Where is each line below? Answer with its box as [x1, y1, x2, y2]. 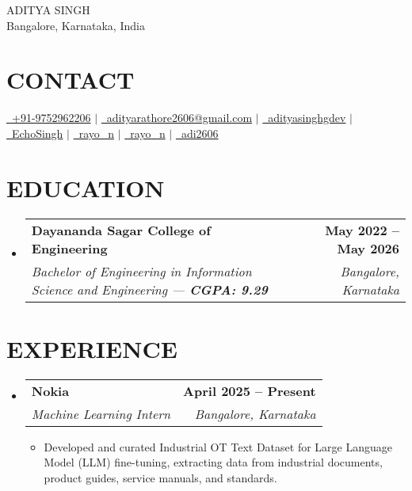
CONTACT [6, 63, 135, 96]
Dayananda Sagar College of [31, 220, 211, 239]
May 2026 [337, 238, 399, 257]
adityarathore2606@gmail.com [106, 109, 253, 126]
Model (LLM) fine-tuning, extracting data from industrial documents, [44, 454, 383, 470]
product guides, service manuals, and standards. [44, 469, 277, 485]
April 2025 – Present [183, 381, 316, 400]
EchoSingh [11, 124, 63, 141]
